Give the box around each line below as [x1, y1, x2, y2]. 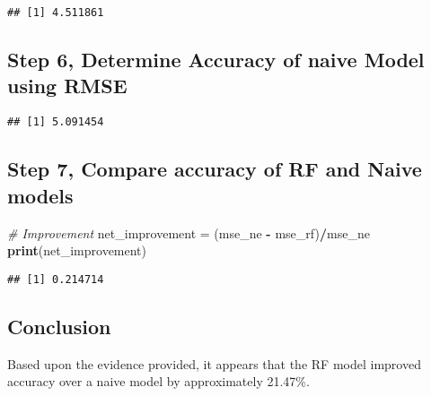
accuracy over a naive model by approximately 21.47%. [7, 372, 310, 391]
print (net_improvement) [7, 241, 147, 260]
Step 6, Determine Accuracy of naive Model [7, 46, 425, 73]
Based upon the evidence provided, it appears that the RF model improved [7, 354, 421, 373]
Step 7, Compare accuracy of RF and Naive [7, 155, 422, 183]
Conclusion [7, 312, 111, 340]
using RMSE [7, 72, 128, 99]
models [7, 181, 74, 209]
